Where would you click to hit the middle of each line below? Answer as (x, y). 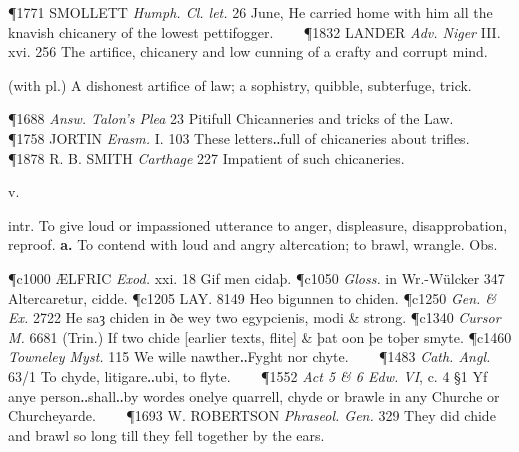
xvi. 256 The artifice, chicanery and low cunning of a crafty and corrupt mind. (248, 51)
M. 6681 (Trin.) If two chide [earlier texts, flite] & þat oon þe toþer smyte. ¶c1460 (260, 336)
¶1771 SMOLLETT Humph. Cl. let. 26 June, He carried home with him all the (250, 12)
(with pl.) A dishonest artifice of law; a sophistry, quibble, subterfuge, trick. (240, 84)
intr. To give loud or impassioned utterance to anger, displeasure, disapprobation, (258, 224)
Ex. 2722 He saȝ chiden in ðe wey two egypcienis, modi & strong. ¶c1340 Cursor (254, 317)
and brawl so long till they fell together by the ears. (166, 434)
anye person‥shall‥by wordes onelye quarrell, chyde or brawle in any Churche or (254, 395)
